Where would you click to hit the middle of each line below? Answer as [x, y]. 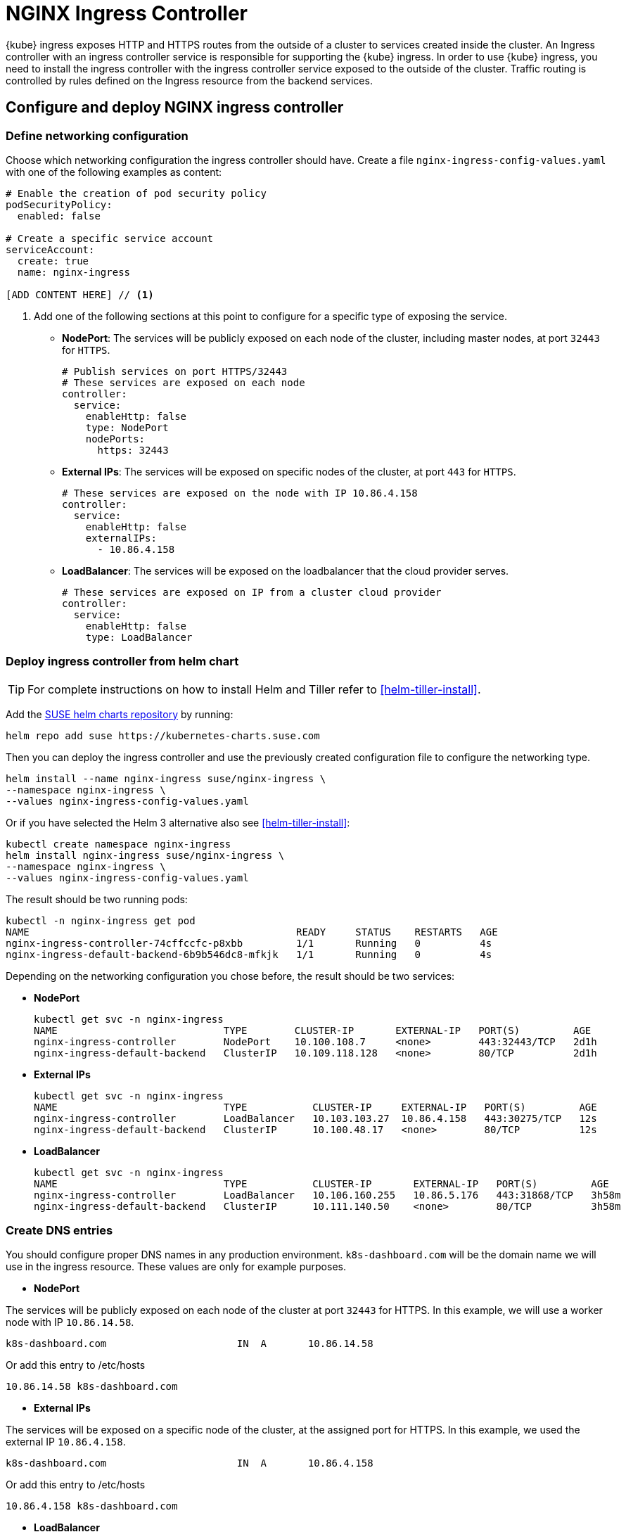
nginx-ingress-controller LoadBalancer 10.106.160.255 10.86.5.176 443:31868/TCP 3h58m [327, 1195]
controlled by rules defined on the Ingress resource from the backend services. [189, 80]
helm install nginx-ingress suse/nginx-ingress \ [145, 855]
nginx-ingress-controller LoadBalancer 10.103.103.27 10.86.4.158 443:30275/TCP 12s [315, 1118]
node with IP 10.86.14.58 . [70, 1322]
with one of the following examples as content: [114, 172]
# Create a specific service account [110, 238]
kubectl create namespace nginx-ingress [119, 844]
